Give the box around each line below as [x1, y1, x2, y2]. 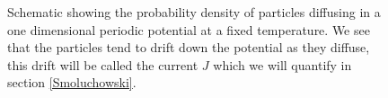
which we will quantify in [213, 55, 352, 74]
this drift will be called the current [7, 55, 198, 74]
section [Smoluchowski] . [7, 73, 137, 92]
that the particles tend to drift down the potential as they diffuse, [7, 38, 370, 57]
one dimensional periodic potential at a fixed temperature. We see [7, 20, 370, 39]
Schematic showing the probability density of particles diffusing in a [7, 3, 381, 21]
